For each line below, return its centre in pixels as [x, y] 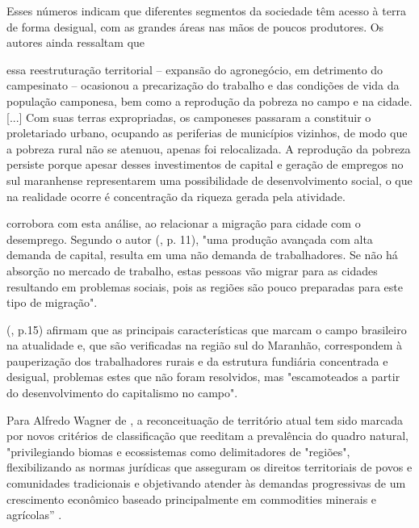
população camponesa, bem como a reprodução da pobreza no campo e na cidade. [209, 101]
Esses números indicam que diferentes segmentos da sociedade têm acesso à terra [206, 10]
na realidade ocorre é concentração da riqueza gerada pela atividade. [176, 196]
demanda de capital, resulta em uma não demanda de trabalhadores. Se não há [202, 255]
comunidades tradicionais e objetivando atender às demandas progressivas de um [206, 483]
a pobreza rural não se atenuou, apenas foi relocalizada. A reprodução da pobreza [209, 148]
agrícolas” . [34, 515]
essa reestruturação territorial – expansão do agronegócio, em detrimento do [195, 69]
